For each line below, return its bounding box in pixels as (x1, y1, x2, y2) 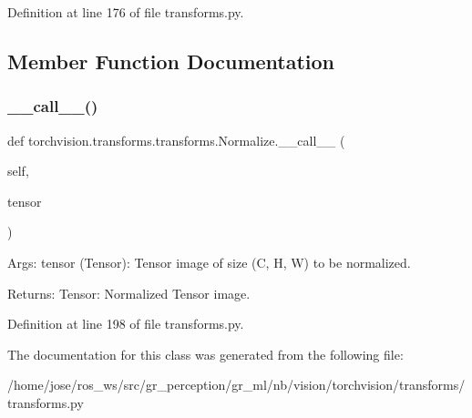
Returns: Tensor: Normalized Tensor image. (7, 283, 251, 302)
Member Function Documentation (7, 46, 335, 75)
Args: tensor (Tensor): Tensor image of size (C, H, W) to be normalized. (7, 252, 411, 271)
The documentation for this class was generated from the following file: (7, 344, 404, 363)
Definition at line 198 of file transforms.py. (7, 314, 244, 333)
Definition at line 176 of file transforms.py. (7, 3, 244, 21)
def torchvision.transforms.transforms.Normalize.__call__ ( (7, 130, 345, 149)
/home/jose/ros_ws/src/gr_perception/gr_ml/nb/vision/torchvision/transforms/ (7, 375, 466, 394)
